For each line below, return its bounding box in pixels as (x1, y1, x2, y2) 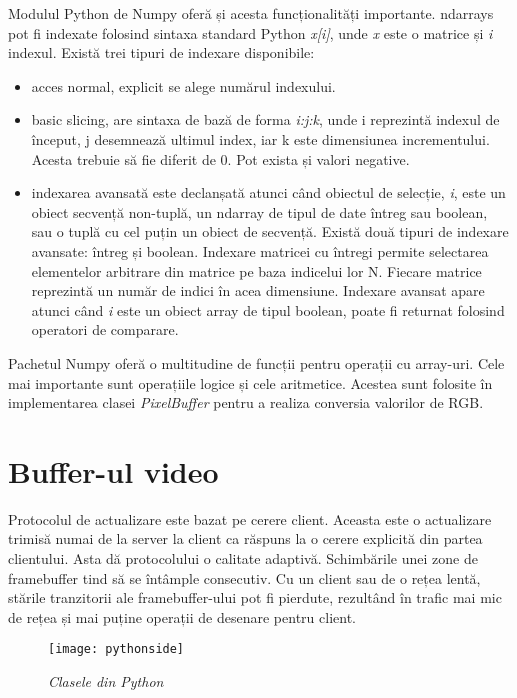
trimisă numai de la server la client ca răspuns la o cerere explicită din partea (8, 528, 483, 549)
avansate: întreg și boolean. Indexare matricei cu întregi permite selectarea (31, 240, 489, 261)
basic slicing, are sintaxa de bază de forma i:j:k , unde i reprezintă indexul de (31, 109, 500, 130)
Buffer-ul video (8, 450, 219, 491)
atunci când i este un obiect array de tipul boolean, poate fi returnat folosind (31, 299, 505, 320)
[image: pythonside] (48, 642, 185, 657)
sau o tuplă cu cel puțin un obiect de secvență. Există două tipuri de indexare (31, 221, 509, 242)
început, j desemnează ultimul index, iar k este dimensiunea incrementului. (31, 128, 490, 149)
